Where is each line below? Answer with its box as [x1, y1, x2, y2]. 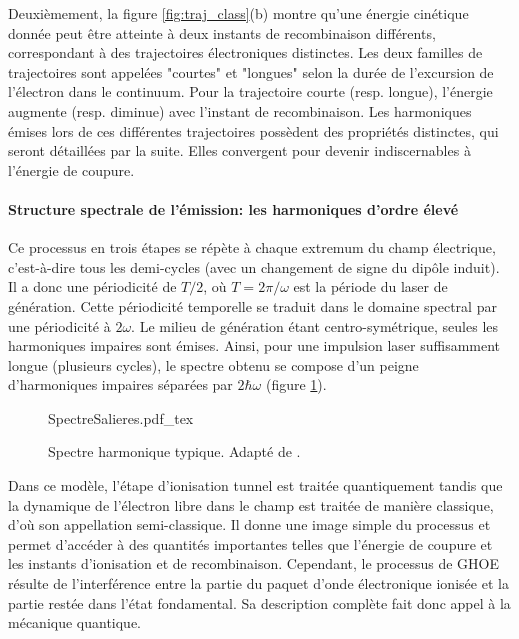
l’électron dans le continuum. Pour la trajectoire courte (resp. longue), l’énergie [8, 81, 493, 102]
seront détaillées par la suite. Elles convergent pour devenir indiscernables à [8, 140, 471, 161]
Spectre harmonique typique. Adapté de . [48, 441, 301, 462]
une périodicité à [8, 315, 111, 336]
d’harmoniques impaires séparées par [8, 374, 233, 395]
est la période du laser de [293, 276, 448, 297]
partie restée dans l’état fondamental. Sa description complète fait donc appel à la [8, 592, 511, 613]
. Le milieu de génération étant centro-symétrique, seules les [131, 315, 499, 336]
